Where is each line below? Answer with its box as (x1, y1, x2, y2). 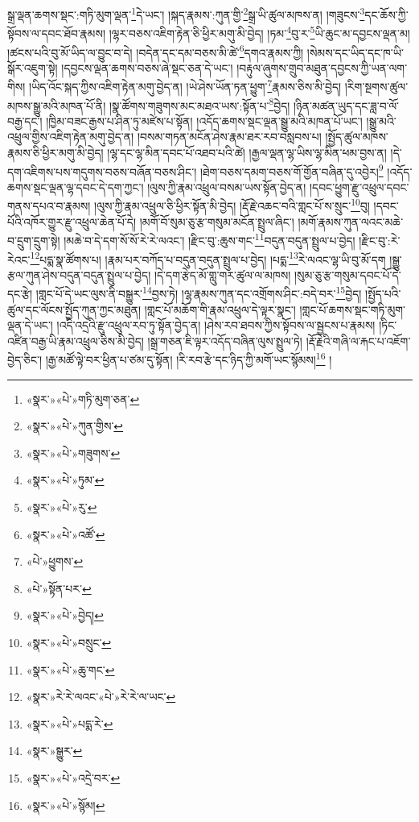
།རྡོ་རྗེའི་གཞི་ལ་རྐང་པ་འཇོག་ (306, 332, 411, 349)
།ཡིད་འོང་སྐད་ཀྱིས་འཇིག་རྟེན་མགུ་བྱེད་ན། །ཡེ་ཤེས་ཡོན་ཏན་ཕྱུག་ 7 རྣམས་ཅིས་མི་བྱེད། (29, 76, 342, 94)
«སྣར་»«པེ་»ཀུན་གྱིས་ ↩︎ (26, 417, 124, 434)
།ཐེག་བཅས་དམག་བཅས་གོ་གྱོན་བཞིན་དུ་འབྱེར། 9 (199, 160, 384, 180)
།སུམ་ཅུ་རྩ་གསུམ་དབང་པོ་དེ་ (294, 266, 401, 283)
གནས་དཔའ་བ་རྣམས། (7, 197, 91, 214)
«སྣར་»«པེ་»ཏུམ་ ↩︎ (26, 471, 105, 488)
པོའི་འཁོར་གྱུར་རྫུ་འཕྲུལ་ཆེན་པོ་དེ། (7, 213, 137, 230)
